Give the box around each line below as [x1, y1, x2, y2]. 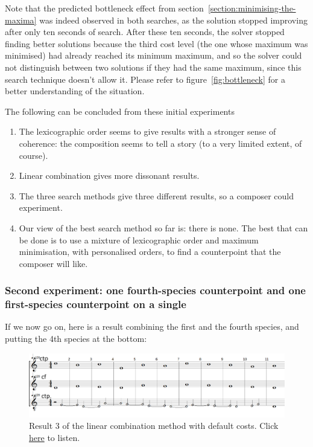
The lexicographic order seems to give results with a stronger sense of [19, 125, 276, 138]
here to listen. [29, 431, 80, 443]
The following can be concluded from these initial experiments [5, 105, 235, 117]
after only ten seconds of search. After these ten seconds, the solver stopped [5, 25, 285, 38]
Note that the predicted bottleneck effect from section [5, 2, 204, 14]
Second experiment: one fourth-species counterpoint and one [5, 283, 306, 298]
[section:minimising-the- [207, 2, 296, 14]
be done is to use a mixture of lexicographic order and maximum [19, 233, 259, 246]
